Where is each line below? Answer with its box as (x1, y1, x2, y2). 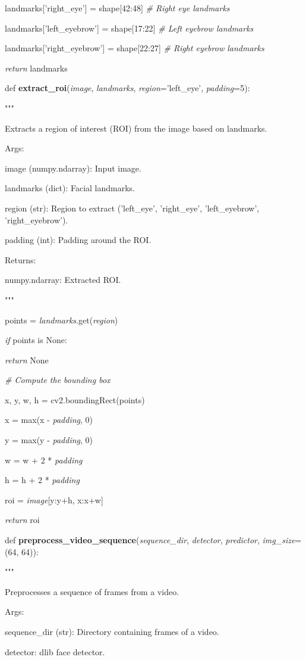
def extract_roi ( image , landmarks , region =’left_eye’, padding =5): (5, 82, 250, 94)
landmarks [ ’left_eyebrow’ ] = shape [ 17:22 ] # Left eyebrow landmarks (5, 21, 254, 34)
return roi (5, 513, 40, 526)
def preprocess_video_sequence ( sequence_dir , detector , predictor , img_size (5, 534, 295, 546)
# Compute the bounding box (5, 373, 111, 386)
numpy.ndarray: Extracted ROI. (5, 273, 121, 286)
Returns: (5, 253, 36, 266)
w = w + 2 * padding (5, 453, 83, 466)
